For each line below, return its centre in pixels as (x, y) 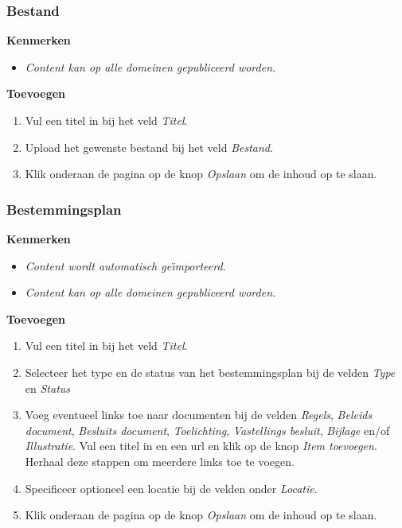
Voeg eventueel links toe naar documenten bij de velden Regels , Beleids (199, 415)
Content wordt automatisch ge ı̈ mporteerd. (125, 265)
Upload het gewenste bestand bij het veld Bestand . (149, 147)
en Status (48, 388)
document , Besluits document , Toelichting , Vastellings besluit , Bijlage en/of (207, 430)
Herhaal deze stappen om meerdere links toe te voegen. (160, 461)
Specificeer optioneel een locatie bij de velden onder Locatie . (171, 488)
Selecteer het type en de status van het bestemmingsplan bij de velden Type (210, 372)
